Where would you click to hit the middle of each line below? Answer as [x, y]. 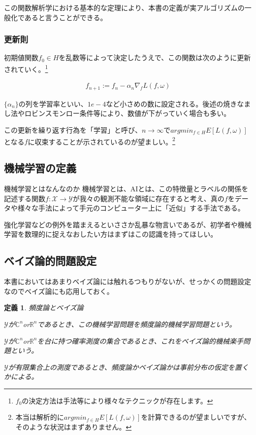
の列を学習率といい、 [53, 103]
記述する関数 [25, 198]
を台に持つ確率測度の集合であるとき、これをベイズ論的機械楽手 [140, 341]
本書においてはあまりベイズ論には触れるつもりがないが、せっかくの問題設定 [128, 281]
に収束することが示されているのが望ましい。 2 [101, 141]
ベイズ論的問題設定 [50, 261]
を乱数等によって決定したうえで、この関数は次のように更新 [155, 57]
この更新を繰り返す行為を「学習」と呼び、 [73, 129]
